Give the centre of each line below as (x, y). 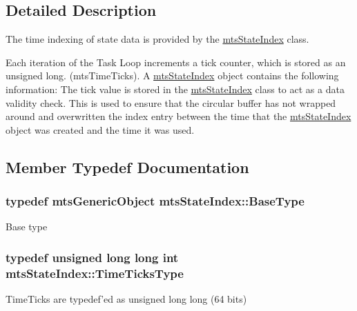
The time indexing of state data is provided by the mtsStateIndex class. (157, 39)
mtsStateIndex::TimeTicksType (95, 273)
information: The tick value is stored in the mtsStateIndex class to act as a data (175, 89)
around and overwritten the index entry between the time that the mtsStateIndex (178, 116)
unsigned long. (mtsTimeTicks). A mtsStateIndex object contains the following (172, 76)
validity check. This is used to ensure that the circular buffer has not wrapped (171, 102)
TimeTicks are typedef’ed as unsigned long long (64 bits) (126, 299)
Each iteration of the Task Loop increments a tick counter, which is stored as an (176, 62)
